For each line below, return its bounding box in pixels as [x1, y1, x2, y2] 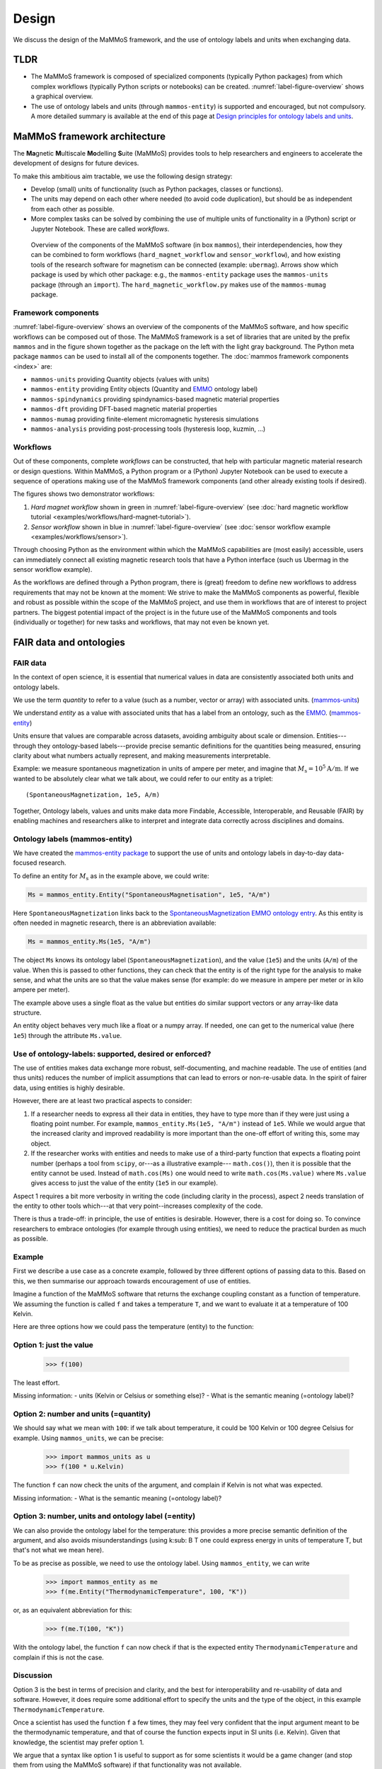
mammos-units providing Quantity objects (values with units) [30, 375, 210, 384]
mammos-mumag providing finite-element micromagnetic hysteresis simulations [30, 415, 260, 423]
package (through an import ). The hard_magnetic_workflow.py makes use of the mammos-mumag [30, 280, 327, 289]
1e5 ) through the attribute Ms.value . [13, 1031, 122, 1039]
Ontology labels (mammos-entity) [13, 834, 132, 843]
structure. [13, 1008, 42, 1017]
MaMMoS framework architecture [13, 130, 166, 142]
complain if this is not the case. [13, 1653, 104, 1661]
